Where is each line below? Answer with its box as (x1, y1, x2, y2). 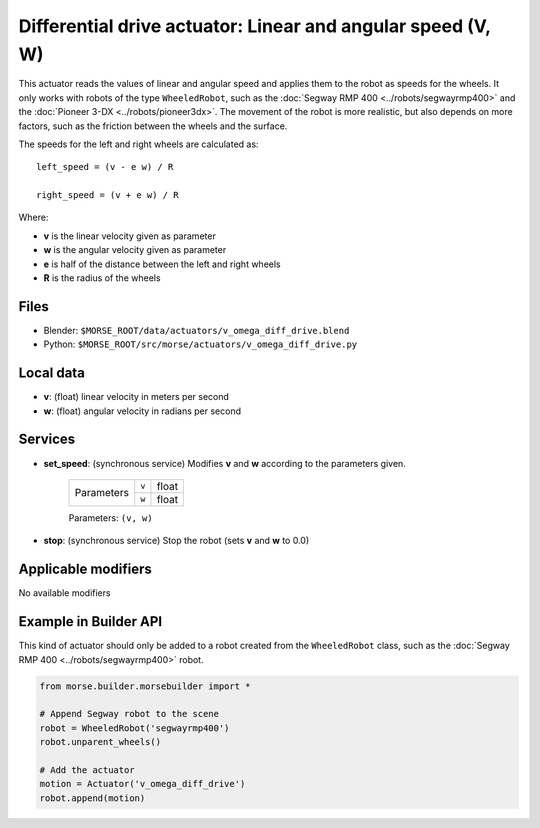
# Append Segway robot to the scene (39, 708, 220, 720)
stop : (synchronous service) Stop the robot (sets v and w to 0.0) (43, 535, 310, 547)
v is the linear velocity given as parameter (43, 230, 217, 242)
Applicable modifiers (18, 561, 152, 578)
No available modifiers (18, 587, 111, 599)
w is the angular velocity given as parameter (43, 244, 227, 256)
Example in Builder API (18, 613, 163, 630)
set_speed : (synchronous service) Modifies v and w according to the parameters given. (43, 457, 407, 469)
